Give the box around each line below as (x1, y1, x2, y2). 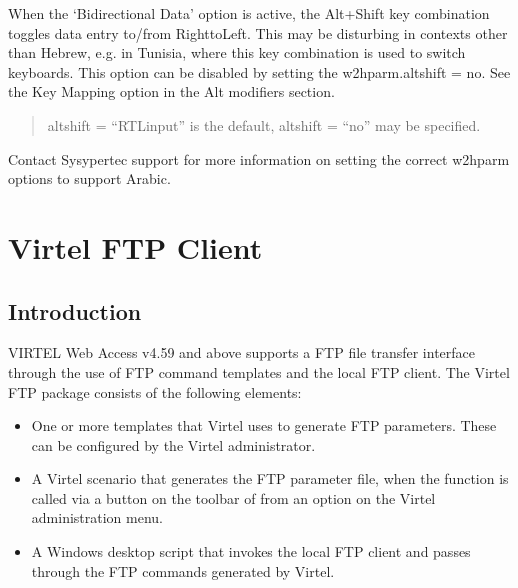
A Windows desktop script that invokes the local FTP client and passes (31, 541, 471, 562)
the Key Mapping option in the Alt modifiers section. (8, 81, 335, 102)
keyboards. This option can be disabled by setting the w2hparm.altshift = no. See (8, 61, 511, 82)
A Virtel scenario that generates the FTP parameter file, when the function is (31, 468, 509, 489)
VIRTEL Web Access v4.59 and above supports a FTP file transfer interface (8, 342, 475, 363)
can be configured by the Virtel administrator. (31, 434, 316, 455)
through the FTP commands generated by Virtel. (31, 560, 335, 581)
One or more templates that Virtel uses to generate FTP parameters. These (31, 415, 497, 436)
